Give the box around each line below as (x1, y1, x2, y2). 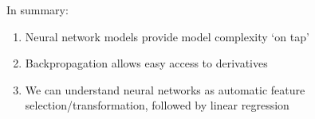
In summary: (6, 2, 69, 17)
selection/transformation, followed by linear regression (25, 97, 289, 113)
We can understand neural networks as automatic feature (25, 81, 305, 98)
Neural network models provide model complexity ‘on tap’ (25, 28, 309, 44)
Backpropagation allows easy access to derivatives (25, 55, 268, 71)
